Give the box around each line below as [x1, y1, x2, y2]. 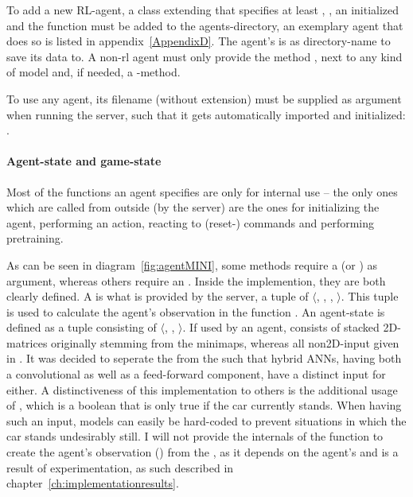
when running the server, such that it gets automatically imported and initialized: [6, 106, 406, 122]
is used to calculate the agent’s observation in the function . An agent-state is [6, 303, 385, 320]
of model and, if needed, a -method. [6, 64, 181, 80]
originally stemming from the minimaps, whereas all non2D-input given [51, 334, 399, 351]
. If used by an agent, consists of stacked [182, 319, 380, 336]
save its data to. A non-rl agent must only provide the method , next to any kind [6, 48, 403, 64]
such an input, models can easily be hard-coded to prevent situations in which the [6, 412, 407, 429]
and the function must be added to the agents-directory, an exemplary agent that [6, 17, 403, 33]
